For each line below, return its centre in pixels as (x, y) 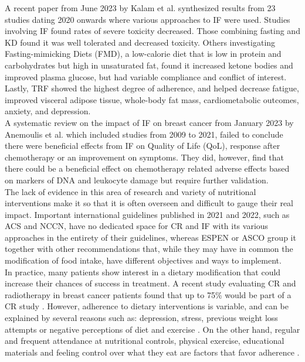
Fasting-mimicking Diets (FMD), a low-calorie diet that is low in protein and (143, 54)
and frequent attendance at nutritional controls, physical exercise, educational (145, 341)
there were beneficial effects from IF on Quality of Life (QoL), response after (143, 146)
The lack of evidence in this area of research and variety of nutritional (131, 191)
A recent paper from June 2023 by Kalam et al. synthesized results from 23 (140, 8)
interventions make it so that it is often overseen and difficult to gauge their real (149, 203)
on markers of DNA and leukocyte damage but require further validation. (137, 180)
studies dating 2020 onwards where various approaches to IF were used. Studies (148, 19)
